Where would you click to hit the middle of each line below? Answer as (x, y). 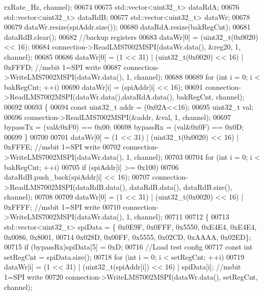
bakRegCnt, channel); (210, 97)
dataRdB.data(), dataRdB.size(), (181, 187)
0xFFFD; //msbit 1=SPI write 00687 (63, 67)
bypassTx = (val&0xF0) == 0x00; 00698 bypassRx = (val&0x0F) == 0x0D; (124, 127)
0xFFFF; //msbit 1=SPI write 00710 (62, 206)
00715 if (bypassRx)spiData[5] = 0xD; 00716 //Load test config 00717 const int (128, 247)
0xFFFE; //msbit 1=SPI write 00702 (62, 147)
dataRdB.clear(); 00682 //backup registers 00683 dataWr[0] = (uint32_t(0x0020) (131, 36)
